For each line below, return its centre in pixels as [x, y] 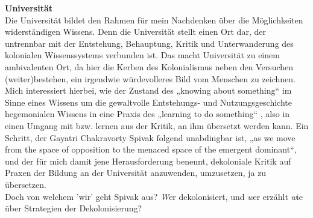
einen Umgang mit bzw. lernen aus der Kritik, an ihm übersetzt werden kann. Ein [157, 125]
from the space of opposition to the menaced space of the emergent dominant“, [151, 149]
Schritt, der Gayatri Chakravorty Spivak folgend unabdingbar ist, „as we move [150, 137]
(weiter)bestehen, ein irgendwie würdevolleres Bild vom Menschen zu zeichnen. [150, 78]
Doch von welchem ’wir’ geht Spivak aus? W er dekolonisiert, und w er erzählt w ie [154, 196]
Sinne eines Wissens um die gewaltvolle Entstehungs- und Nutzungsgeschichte [148, 102]
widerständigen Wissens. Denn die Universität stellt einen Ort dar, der [135, 32]
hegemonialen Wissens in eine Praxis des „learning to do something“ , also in [147, 114]
